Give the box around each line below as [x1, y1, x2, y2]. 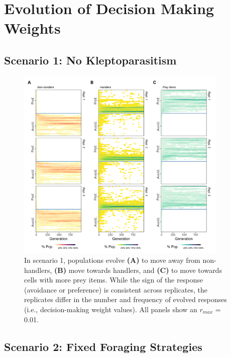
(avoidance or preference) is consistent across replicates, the [24, 284, 207, 295]
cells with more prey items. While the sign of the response [24, 274, 203, 285]
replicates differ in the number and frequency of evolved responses [24, 294, 227, 305]
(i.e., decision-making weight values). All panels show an [24, 304, 197, 314]
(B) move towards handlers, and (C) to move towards [54, 264, 222, 275]
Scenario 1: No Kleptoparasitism [4, 52, 177, 67]
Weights [4, 18, 61, 38]
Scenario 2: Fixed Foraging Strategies [4, 338, 202, 354]
